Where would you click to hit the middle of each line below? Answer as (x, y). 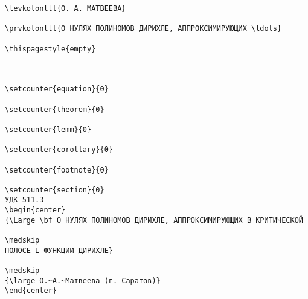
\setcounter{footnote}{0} (57, 170)
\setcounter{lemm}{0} (48, 129)
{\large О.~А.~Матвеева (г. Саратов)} (83, 281)
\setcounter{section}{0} (55, 190)
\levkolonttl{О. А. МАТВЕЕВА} (66, 8)
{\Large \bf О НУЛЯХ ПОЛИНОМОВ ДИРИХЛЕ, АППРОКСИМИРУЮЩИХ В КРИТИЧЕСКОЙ (154, 220)
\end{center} (31, 291)
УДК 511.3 (24, 200)
